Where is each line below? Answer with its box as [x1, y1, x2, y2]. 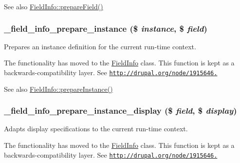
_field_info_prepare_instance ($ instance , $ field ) [4, 22, 207, 34]
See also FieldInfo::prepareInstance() [4, 83, 113, 94]
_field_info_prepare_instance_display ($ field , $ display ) [4, 104, 237, 117]
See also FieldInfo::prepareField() [4, 1, 103, 11]
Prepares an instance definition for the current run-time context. [4, 41, 196, 51]
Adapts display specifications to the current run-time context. [4, 123, 188, 134]
